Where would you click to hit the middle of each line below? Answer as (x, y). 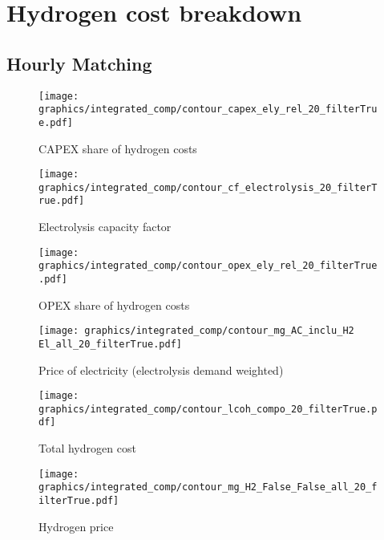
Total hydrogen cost (87, 448)
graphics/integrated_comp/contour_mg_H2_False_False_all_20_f (208, 487)
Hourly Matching (79, 63)
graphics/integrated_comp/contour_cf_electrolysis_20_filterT (208, 187)
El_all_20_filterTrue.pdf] (110, 344)
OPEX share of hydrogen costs (114, 305)
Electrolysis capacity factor (105, 227)
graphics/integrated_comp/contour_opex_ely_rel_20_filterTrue (208, 266)
